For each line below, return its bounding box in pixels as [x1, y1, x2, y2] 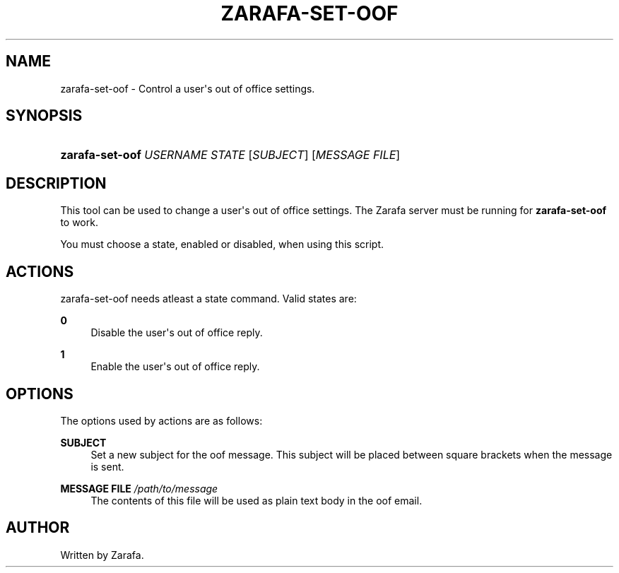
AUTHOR [6, 519, 70, 537]
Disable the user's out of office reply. [90, 326, 263, 339]
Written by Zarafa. [60, 548, 144, 561]
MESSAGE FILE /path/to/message [60, 482, 218, 495]
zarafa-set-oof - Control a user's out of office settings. [60, 82, 315, 95]
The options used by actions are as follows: [60, 414, 263, 427]
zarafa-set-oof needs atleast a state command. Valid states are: [60, 293, 357, 305]
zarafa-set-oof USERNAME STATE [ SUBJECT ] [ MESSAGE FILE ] [60, 148, 401, 163]
